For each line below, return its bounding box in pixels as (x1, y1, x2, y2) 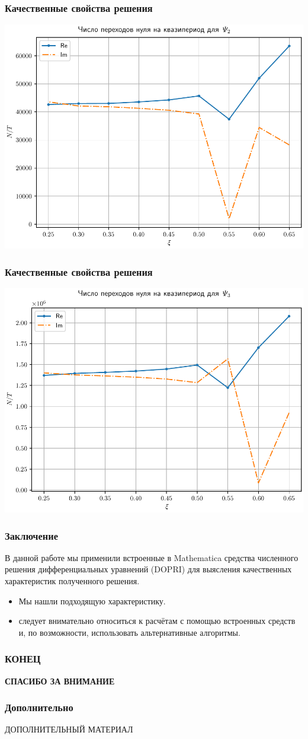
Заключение (5, 528, 58, 543)
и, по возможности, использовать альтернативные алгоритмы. (18, 626, 240, 638)
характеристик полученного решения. (5, 575, 140, 587)
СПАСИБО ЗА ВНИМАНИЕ (5, 674, 115, 687)
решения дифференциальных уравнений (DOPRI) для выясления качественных (5, 563, 292, 575)
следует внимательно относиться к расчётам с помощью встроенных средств (18, 614, 296, 627)
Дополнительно (5, 700, 73, 715)
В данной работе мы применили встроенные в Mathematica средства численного (5, 551, 299, 563)
